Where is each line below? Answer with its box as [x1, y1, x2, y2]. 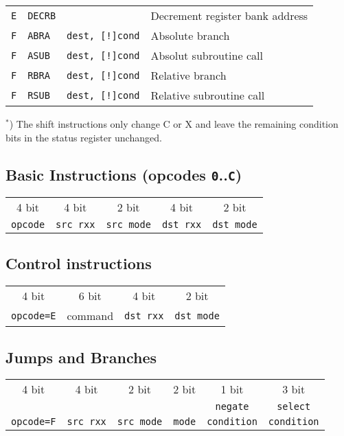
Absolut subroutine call [150, 47, 263, 63]
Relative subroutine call [150, 87, 265, 103]
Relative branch [150, 67, 227, 83]
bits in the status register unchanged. [5, 130, 162, 144]
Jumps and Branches [5, 346, 157, 367]
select [277, 401, 311, 413]
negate [215, 401, 249, 413]
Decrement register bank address [150, 8, 308, 23]
